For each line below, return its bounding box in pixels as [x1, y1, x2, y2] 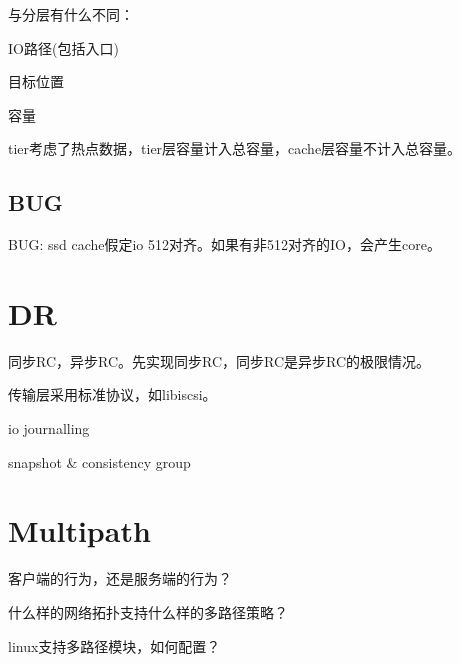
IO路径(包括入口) [8, 37, 119, 58]
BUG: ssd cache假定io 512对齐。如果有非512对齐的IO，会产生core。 [8, 234, 441, 255]
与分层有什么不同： [8, 4, 134, 24]
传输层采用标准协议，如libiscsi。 [8, 384, 217, 405]
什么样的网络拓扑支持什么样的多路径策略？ [8, 601, 288, 622]
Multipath [8, 510, 151, 551]
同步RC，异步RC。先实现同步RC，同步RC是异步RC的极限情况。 [8, 350, 431, 371]
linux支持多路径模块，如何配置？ [8, 635, 221, 656]
